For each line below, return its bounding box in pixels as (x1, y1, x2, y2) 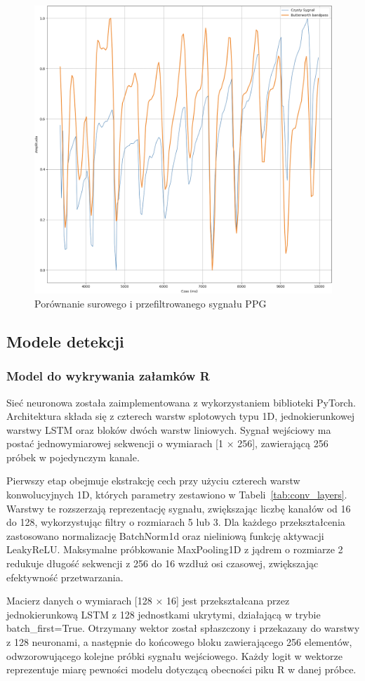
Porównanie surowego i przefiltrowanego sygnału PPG (34, 296, 267, 310)
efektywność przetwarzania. (6, 569, 124, 584)
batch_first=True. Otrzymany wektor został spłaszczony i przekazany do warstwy (6, 621, 360, 635)
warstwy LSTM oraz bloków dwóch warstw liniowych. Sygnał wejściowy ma (6, 422, 331, 437)
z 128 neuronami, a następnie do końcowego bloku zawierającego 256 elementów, (6, 635, 352, 649)
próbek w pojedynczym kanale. (6, 449, 140, 464)
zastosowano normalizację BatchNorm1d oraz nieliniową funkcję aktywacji (6, 528, 324, 543)
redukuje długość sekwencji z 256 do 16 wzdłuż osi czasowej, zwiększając (6, 556, 319, 571)
